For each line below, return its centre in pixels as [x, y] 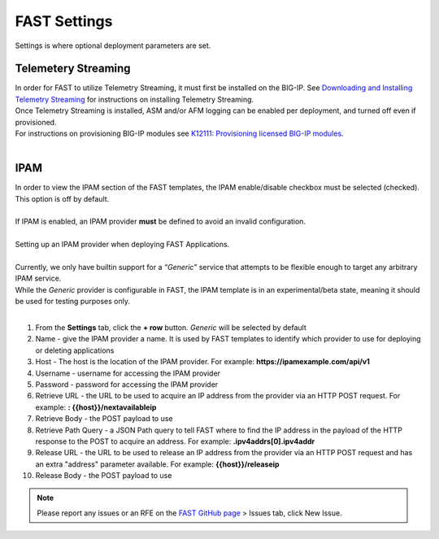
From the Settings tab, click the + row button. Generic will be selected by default [171, 328]
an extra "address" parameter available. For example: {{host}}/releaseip [157, 464]
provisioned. [36, 122]
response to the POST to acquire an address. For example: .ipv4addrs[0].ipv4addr [175, 441]
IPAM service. [38, 278]
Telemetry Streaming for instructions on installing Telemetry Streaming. [135, 99]
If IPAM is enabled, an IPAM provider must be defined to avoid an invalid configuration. [161, 222]
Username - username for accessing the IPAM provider [128, 373]
